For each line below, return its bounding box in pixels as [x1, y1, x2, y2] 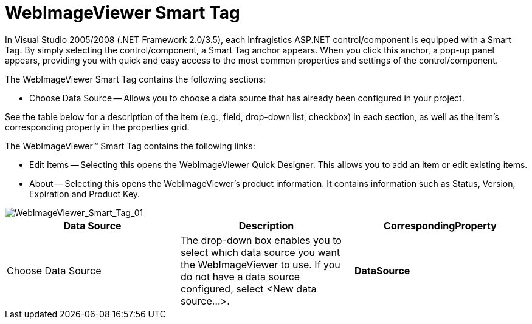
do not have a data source [180, 270, 300, 283]
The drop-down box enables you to [180, 234, 342, 246]
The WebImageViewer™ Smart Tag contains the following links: [5, 140, 255, 151]
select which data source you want [180, 246, 340, 258]
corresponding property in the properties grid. [5, 121, 190, 132]
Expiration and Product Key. [29, 188, 140, 199]
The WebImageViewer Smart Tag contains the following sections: [5, 73, 266, 84]
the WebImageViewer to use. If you [180, 258, 340, 271]
